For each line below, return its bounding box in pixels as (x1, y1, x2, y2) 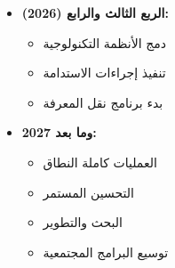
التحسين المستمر (43, 183, 134, 201)
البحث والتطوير (43, 213, 123, 231)
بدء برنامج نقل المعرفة (43, 93, 163, 111)
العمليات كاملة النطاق (43, 152, 157, 171)
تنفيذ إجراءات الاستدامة (43, 63, 166, 82)
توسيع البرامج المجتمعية (43, 242, 169, 261)
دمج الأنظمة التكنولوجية (43, 33, 166, 52)
